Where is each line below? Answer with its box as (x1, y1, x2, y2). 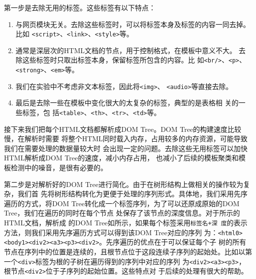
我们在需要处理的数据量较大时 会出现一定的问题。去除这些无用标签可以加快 (4, 143, 248, 153)
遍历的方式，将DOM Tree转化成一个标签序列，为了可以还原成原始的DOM (4, 198, 240, 208)
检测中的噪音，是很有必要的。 (10, 162, 107, 173)
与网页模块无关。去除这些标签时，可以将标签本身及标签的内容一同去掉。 (15, 19, 250, 29)
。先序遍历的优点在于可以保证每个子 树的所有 (99, 237, 246, 247)
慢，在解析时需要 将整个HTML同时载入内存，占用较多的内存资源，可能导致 (4, 133, 248, 144)
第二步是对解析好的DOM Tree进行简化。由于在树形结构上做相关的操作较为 (4, 179, 243, 189)
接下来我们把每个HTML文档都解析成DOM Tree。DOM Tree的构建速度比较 (4, 124, 242, 134)
